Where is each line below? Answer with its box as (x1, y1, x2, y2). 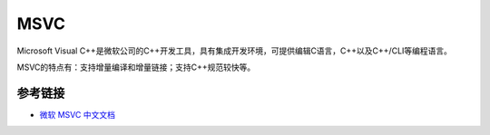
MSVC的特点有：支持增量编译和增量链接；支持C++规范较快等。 (16, 62, 256, 72)
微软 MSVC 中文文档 (39, 109, 115, 120)
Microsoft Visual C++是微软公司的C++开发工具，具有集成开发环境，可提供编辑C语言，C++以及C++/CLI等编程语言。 (16, 45, 453, 56)
